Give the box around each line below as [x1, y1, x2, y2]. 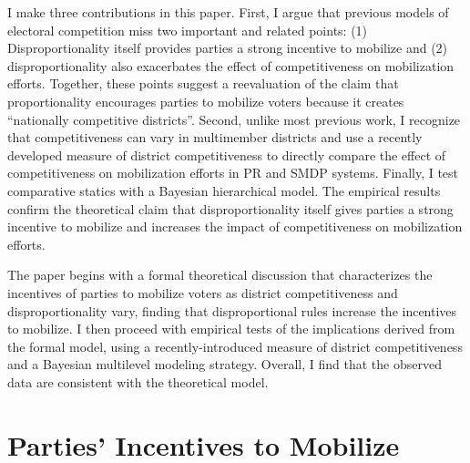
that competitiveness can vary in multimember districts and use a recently [7, 128, 423, 147]
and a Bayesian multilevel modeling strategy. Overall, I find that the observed [7, 355, 442, 374]
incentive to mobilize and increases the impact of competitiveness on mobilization [7, 217, 463, 236]
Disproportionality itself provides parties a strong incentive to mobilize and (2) [7, 38, 448, 57]
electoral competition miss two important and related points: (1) [7, 20, 368, 39]
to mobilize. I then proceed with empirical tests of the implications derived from [7, 319, 455, 338]
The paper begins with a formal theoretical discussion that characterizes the [7, 265, 433, 284]
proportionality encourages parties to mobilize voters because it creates [7, 91, 404, 110]
